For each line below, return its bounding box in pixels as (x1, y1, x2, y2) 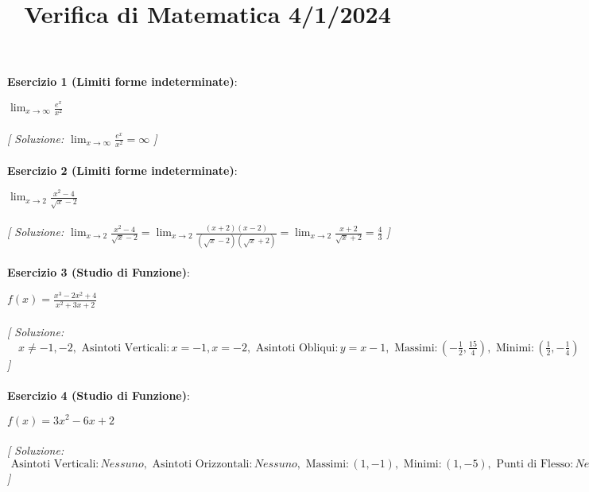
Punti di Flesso (496, 458, 571, 470)
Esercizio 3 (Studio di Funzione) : (7, 263, 190, 280)
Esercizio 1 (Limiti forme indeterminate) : (7, 73, 238, 90)
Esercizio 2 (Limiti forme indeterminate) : (7, 161, 238, 178)
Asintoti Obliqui (255, 342, 335, 354)
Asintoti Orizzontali (152, 458, 250, 470)
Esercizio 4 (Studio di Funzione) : (7, 386, 190, 403)
